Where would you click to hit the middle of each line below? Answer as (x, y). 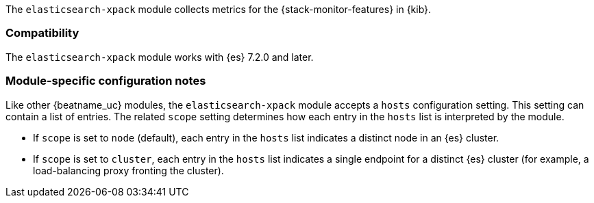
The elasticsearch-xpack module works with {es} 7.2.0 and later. (160, 57)
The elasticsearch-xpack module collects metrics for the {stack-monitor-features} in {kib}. (219, 9)
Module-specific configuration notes (106, 81)
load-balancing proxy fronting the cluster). (128, 170)
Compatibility (42, 33)
